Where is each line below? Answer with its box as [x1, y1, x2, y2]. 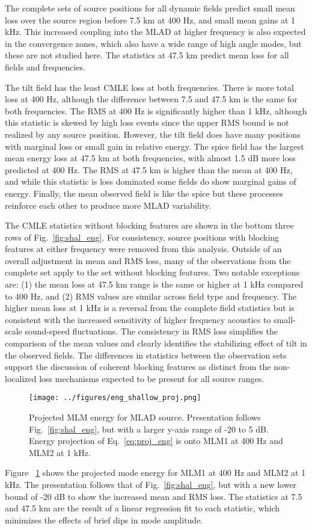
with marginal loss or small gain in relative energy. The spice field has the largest [5, 140, 304, 152]
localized [5, 372, 37, 384]
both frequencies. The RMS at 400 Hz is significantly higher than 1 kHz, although [5, 104, 307, 117]
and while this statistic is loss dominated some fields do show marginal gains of [5, 175, 296, 188]
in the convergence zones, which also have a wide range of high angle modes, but [5, 37, 302, 49]
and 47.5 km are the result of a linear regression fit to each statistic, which [5, 502, 280, 514]
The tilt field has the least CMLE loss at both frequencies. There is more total [5, 81, 294, 93]
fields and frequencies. [5, 60, 85, 73]
